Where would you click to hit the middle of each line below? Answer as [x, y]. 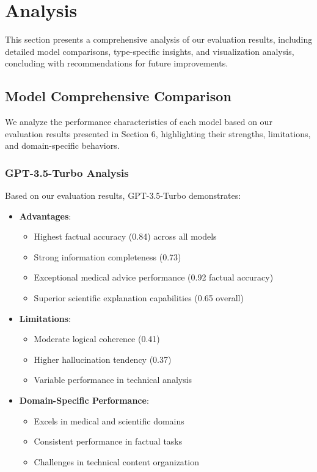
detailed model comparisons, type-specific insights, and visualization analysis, [150, 51]
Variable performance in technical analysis [113, 380]
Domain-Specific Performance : [84, 400]
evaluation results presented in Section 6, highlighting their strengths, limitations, [158, 133]
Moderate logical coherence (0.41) [97, 339]
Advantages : [45, 216]
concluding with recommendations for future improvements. [117, 63]
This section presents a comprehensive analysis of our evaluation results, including [159, 39]
